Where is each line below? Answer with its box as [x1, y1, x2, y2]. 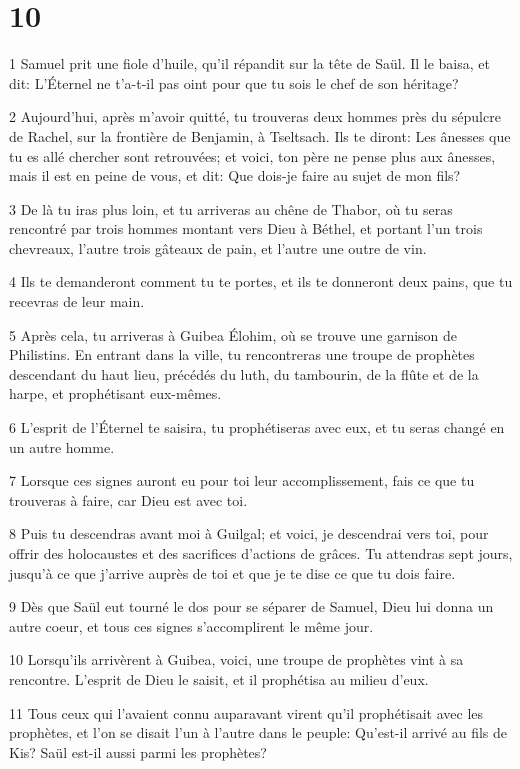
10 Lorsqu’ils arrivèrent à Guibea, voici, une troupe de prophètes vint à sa [9, 649, 464, 670]
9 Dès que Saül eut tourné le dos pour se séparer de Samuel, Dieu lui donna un [9, 596, 494, 617]
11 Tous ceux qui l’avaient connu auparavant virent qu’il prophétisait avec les [9, 702, 484, 723]
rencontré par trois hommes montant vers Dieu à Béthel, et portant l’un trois [9, 218, 483, 239]
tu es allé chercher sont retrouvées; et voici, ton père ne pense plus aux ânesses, [9, 145, 496, 166]
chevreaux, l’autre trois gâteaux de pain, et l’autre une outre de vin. [9, 237, 427, 258]
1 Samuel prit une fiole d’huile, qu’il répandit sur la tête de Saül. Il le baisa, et [9, 53, 490, 74]
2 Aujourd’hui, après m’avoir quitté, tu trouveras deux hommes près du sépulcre [9, 106, 501, 127]
